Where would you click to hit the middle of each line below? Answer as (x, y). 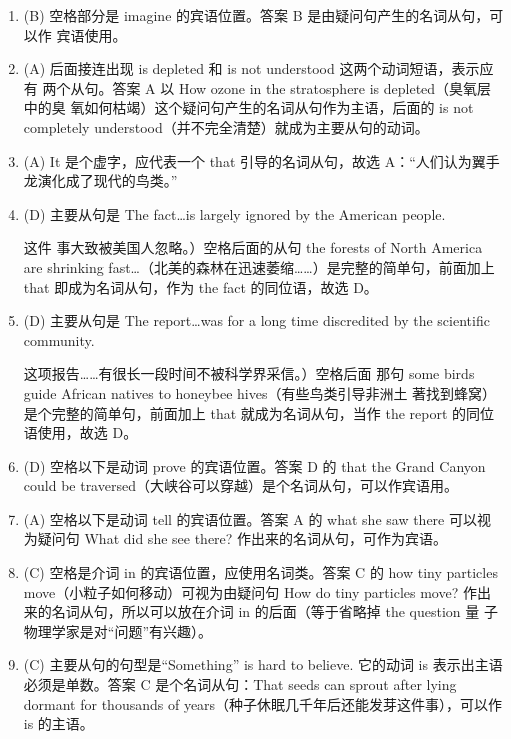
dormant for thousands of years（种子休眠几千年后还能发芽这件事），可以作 (263, 703)
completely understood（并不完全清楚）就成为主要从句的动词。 (226, 126)
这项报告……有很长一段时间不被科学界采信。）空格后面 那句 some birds (249, 373)
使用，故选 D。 (87, 432)
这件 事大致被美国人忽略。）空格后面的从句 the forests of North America (253, 247)
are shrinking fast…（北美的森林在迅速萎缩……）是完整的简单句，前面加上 (259, 266)
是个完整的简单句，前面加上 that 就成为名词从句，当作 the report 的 (245, 412)
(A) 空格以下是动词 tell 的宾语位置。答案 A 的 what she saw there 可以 (250, 518)
